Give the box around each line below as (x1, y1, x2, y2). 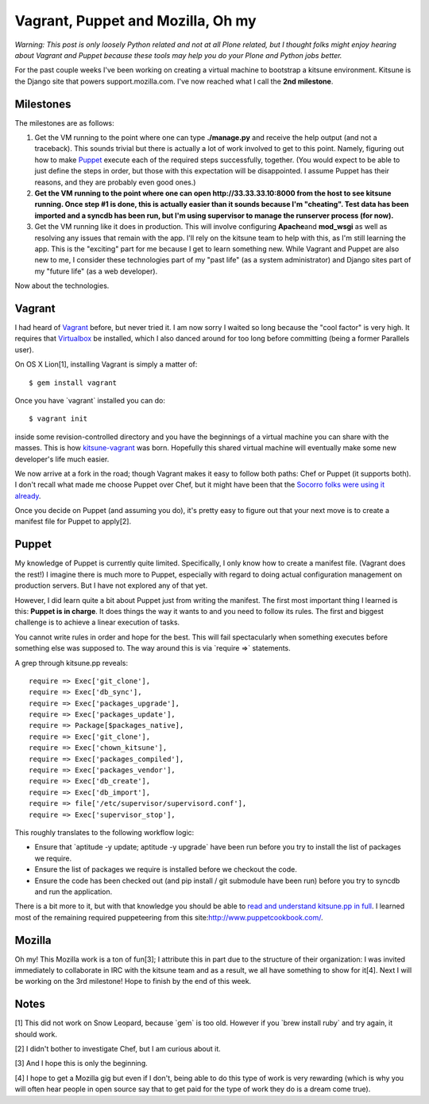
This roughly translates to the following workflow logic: (14, 827, 195, 837)
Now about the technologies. (14, 281, 110, 290)
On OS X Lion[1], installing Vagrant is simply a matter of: (14, 360, 198, 369)
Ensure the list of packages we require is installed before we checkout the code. (34, 865, 297, 874)
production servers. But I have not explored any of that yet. (14, 581, 208, 590)
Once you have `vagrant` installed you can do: (14, 395, 166, 405)
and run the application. (34, 887, 113, 896)
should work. (14, 1029, 58, 1039)
